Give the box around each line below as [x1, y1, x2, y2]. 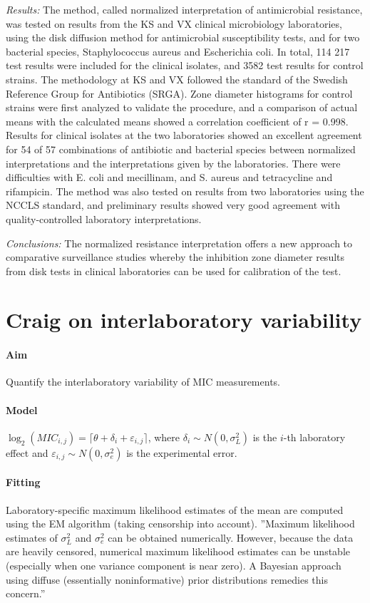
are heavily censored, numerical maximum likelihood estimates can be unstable [6, 544, 351, 559]
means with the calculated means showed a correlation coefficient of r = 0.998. [6, 113, 349, 128]
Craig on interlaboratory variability [6, 305, 362, 334]
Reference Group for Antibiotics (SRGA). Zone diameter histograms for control [6, 86, 353, 100]
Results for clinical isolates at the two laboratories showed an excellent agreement [6, 128, 362, 143]
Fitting [6, 475, 41, 490]
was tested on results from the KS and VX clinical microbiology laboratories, [6, 16, 342, 31]
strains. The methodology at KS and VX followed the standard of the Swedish [6, 71, 348, 86]
